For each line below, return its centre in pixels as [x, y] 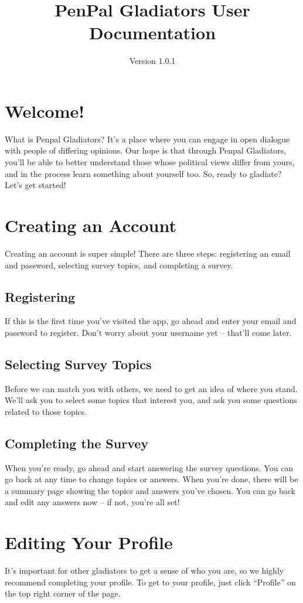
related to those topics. [46, 411]
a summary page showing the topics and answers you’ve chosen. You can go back [150, 490]
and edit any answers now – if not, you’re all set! [92, 502]
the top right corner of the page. [63, 593]
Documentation [152, 33]
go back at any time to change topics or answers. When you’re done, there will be [151, 479]
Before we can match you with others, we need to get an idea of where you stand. [151, 388]
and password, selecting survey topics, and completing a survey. [119, 265]
